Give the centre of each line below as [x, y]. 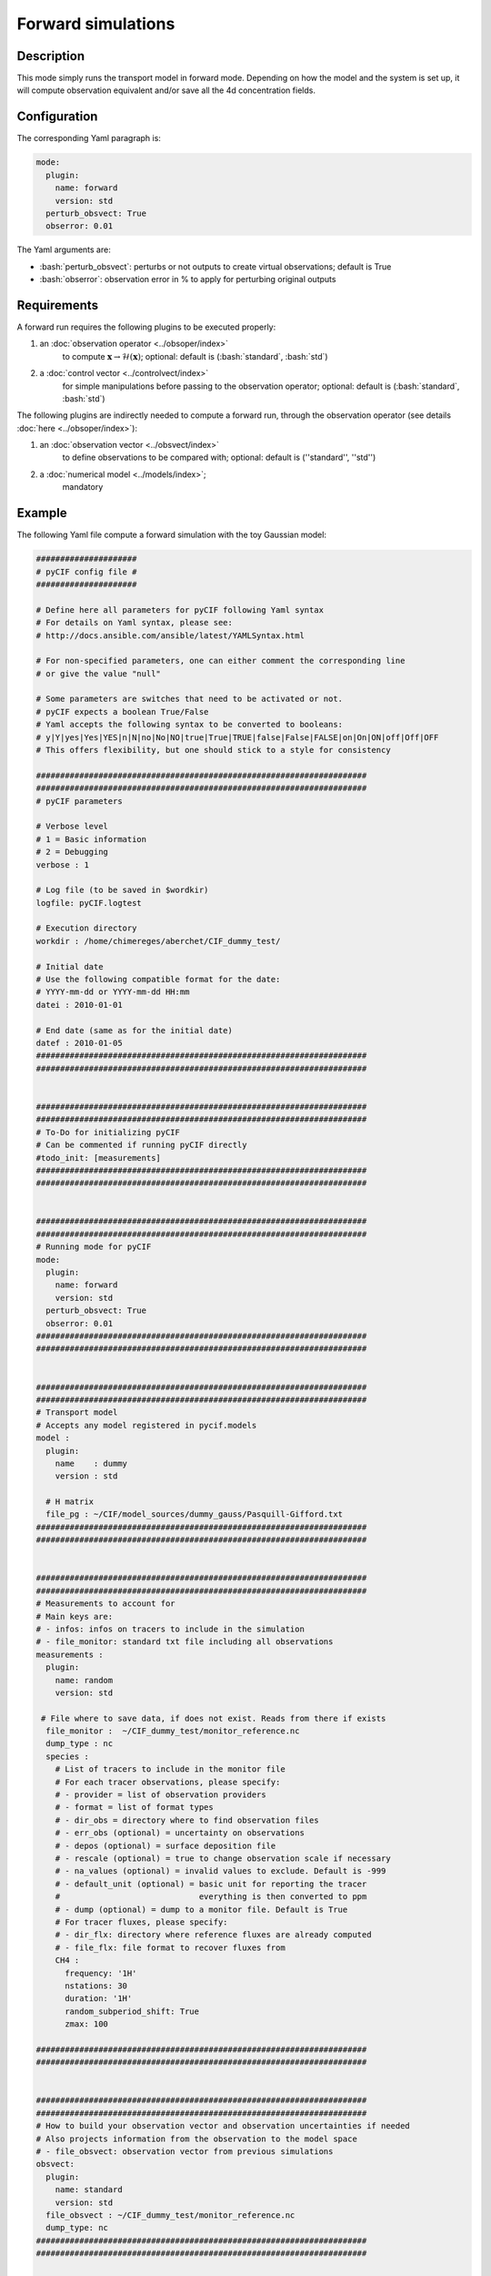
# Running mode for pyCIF [94, 1247]
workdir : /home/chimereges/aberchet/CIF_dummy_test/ [158, 941]
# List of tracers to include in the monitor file [170, 1769]
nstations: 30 [96, 1986]
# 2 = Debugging [72, 852]
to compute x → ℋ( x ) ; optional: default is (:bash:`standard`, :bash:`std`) [195, 356]
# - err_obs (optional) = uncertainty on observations [180, 1833]
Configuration [57, 117]
